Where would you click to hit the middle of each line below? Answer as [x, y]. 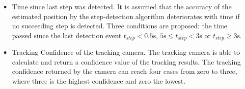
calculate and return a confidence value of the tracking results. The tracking [126, 61]
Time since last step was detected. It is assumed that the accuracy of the [122, 6]
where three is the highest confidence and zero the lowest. [99, 81]
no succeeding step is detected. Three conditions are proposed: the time [120, 26]
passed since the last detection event [67, 35]
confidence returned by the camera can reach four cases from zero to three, [124, 71]
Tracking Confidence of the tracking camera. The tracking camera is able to [126, 52]
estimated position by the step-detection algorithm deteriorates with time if [126, 16]
